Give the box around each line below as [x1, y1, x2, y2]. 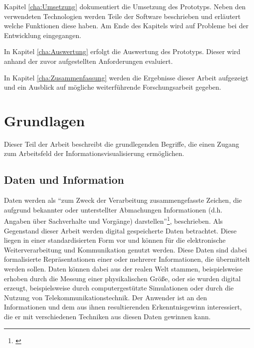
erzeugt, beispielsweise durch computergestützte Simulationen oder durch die [4, 283, 234, 293]
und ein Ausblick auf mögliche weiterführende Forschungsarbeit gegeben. [4, 82, 221, 92]
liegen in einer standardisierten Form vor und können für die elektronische [4, 235, 226, 245]
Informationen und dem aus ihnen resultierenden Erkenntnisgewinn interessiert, [4, 302, 242, 312]
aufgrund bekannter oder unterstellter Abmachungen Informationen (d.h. [4, 204, 223, 214]
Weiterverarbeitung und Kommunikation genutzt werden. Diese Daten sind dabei [4, 244, 247, 254]
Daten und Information [4, 172, 124, 187]
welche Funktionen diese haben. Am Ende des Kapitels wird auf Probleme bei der [4, 20, 249, 31]
